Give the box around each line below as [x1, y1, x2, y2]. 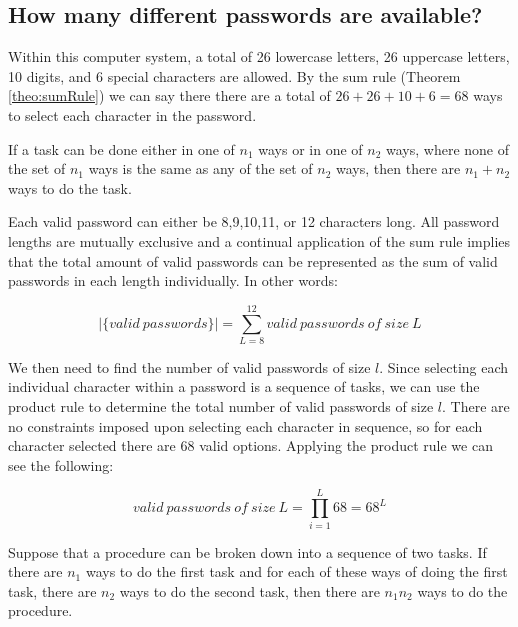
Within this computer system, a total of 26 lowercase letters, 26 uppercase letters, [8, 46, 510, 67]
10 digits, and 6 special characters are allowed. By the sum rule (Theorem [8, 65, 461, 86]
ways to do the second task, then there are [119, 580, 380, 601]
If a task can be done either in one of [8, 138, 235, 159]
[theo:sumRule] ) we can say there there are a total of [8, 85, 331, 106]
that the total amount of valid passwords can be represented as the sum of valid [8, 250, 498, 271]
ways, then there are [336, 158, 461, 179]
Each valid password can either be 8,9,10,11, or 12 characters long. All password [8, 211, 500, 232]
